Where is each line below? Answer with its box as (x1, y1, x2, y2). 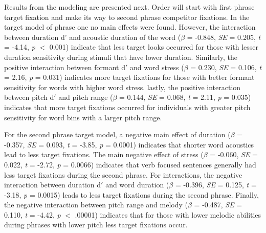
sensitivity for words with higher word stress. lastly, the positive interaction (4, 81, 241, 92)
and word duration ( (105, 179, 169, 190)
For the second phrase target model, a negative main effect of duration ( (4, 129, 231, 140)
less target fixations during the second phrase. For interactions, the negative (4, 169, 242, 180)
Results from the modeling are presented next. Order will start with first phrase (4, 2, 255, 12)
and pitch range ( (58, 92, 113, 102)
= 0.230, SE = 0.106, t (190, 61, 262, 72)
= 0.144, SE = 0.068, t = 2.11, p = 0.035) (119, 92, 251, 102)
